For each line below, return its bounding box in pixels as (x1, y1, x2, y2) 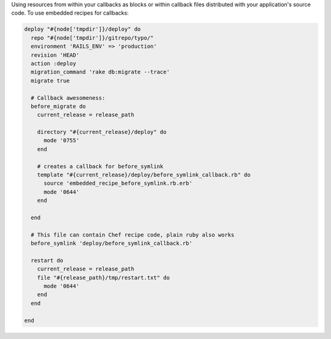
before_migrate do (31, 103, 86, 110)
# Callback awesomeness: (31, 94, 105, 101)
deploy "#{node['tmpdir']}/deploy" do (24, 26, 141, 33)
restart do (31, 257, 64, 264)
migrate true (31, 77, 70, 84)
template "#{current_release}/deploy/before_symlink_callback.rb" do (37, 171, 251, 179)
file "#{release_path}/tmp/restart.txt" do (37, 274, 170, 281)
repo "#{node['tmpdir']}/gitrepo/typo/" (31, 34, 154, 41)
